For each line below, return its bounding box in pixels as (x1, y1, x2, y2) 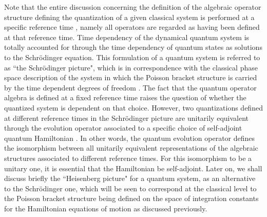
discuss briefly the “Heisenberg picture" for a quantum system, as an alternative (4, 173, 256, 184)
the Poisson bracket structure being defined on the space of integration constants (4, 193, 259, 204)
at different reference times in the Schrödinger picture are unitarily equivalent (4, 112, 249, 123)
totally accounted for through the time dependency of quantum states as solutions (4, 42, 262, 52)
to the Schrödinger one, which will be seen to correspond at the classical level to (4, 183, 257, 193)
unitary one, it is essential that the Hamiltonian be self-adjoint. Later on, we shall (4, 162, 262, 173)
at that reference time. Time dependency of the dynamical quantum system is (4, 31, 250, 42)
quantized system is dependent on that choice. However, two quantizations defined (4, 102, 263, 113)
